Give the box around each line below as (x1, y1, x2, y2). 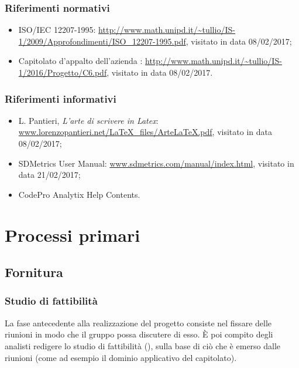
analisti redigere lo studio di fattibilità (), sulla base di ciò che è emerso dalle (5, 339, 281, 352)
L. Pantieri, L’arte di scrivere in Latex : (18, 114, 159, 126)
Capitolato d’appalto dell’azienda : (18, 55, 143, 67)
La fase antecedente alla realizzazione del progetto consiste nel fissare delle (5, 316, 272, 329)
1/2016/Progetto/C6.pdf (18, 66, 107, 78)
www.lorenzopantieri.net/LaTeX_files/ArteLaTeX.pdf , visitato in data (18, 126, 272, 138)
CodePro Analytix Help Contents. (18, 188, 140, 200)
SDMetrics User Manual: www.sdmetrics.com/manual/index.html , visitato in (18, 157, 294, 169)
